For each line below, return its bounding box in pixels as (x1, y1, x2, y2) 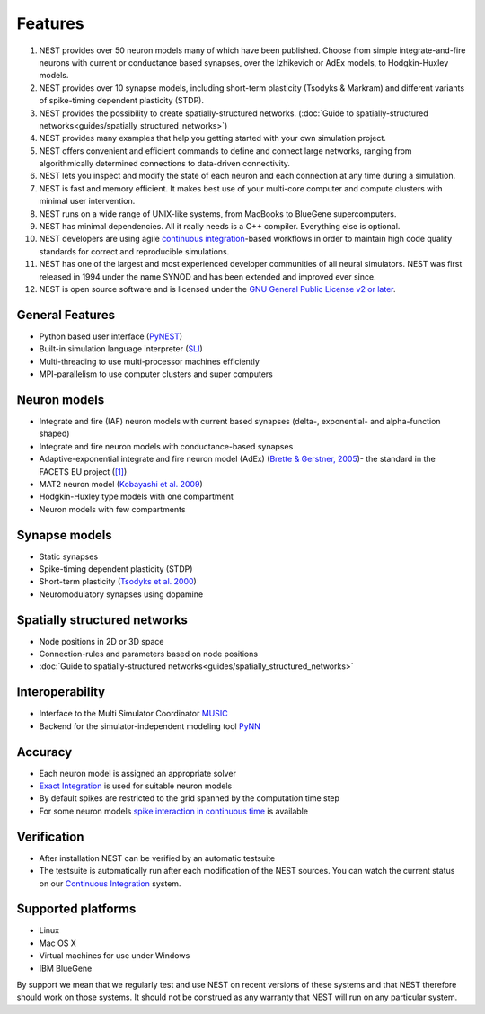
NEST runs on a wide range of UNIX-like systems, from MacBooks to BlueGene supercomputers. (39, 208, 397, 219)
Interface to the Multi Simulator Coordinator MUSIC (39, 708, 228, 719)
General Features (16, 307, 116, 323)
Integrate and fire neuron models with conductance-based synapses (39, 440, 294, 451)
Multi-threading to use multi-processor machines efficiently (39, 356, 260, 367)
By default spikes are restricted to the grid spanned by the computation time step (39, 793, 340, 804)
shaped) (39, 428, 70, 440)
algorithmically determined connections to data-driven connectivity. (39, 158, 291, 169)
